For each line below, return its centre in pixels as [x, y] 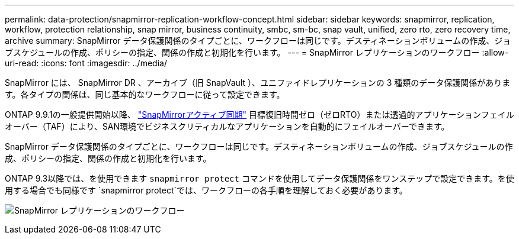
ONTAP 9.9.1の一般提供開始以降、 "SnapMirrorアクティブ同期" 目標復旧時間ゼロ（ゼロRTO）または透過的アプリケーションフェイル [259, 114]
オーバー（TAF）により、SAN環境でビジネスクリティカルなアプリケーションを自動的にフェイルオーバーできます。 [227, 126]
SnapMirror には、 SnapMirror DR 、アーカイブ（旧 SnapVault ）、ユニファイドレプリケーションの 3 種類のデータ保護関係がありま [258, 83]
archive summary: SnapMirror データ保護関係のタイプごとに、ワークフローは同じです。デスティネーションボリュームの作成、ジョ [258, 41]
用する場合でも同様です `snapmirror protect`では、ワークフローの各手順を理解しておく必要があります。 [206, 190]
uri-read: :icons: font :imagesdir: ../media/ [86, 63]
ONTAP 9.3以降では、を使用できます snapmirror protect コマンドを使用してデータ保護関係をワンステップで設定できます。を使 [259, 178]
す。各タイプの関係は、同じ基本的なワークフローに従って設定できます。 [145, 94]
